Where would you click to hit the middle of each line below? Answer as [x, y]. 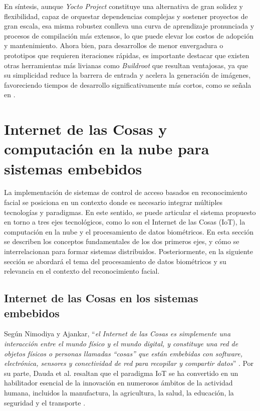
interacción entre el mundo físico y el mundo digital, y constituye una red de [121, 343]
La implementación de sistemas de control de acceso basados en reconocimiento [126, 192]
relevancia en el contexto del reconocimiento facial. [82, 271]
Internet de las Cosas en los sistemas [101, 298]
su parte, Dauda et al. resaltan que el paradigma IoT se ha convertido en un [121, 373]
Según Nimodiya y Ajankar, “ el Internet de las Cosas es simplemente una [117, 334]
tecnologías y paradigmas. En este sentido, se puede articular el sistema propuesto [130, 212]
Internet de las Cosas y [86, 129]
